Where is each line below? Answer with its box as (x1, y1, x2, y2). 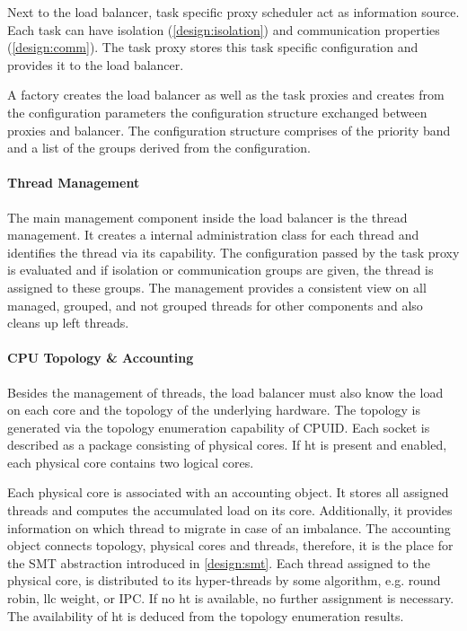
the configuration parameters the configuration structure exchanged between (7, 102, 427, 121)
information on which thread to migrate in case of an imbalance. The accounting (7, 518, 451, 537)
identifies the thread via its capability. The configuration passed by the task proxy (7, 242, 460, 261)
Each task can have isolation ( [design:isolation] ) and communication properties (7, 20, 440, 39)
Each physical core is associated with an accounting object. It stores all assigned (7, 483, 449, 502)
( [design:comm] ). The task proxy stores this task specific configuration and (7, 38, 419, 57)
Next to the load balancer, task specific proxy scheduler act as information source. (7, 3, 460, 21)
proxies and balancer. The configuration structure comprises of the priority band (7, 120, 451, 139)
